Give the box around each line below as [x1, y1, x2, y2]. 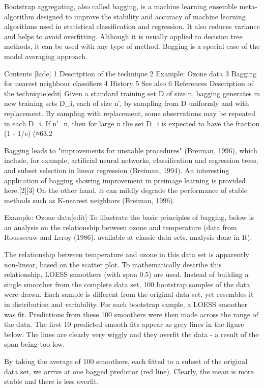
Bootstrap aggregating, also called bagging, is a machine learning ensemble [4, 1, 237, 11]
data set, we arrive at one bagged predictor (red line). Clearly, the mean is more [4, 366, 254, 376]
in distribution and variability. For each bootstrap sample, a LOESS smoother [4, 299, 247, 310]
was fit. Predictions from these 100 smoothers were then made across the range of [4, 309, 258, 319]
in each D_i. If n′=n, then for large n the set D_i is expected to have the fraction [4, 118, 260, 128]
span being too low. [4, 339, 65, 349]
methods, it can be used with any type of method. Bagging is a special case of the [4, 41, 260, 51]
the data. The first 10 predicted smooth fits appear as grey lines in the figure [4, 319, 244, 329]
